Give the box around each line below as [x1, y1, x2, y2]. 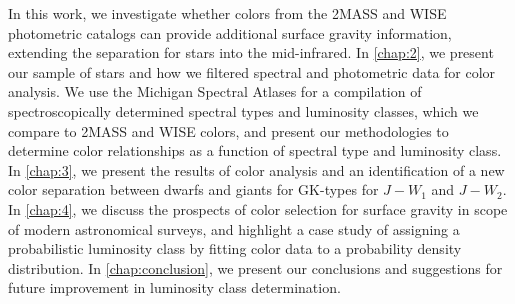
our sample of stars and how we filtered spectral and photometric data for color [8, 61, 496, 82]
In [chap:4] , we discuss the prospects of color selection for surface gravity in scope [8, 198, 508, 219]
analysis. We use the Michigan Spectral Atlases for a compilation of [8, 81, 422, 102]
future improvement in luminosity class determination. [8, 277, 341, 298]
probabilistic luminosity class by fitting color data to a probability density [8, 238, 462, 259]
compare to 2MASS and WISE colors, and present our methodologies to [8, 120, 449, 141]
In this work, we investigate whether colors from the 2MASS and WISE [8, 3, 447, 23]
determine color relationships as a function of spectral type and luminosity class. [8, 140, 502, 161]
